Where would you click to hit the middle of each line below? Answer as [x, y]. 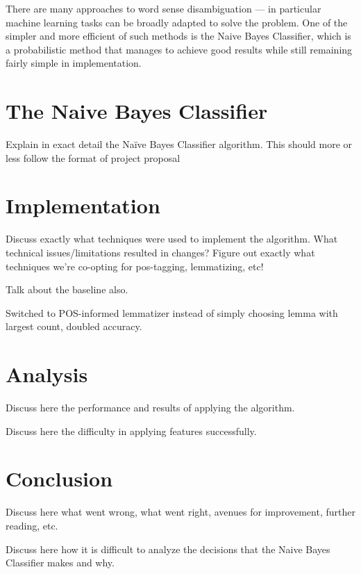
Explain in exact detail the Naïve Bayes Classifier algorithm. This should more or [179, 144]
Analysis [47, 374]
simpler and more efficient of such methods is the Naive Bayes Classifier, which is [178, 36]
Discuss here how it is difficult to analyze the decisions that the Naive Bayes [168, 549]
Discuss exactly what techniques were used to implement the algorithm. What [172, 239]
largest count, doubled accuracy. [74, 326]
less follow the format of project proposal [93, 157]
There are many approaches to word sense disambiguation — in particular [163, 8]
